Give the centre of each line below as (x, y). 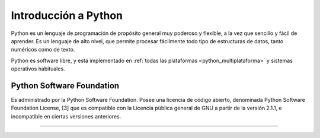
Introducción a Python (67, 15)
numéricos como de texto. (43, 50)
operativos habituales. (38, 69)
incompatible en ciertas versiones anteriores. (66, 116)
